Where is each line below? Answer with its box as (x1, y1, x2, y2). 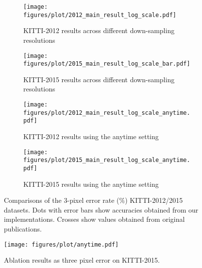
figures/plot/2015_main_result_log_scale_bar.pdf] (23, 60, 190, 68)
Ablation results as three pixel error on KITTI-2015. (4, 255, 160, 265)
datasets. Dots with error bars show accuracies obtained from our (4, 204, 199, 214)
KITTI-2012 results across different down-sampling (23, 25, 175, 36)
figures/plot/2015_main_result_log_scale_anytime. (23, 157, 190, 164)
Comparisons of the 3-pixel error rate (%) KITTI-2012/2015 (4, 195, 183, 205)
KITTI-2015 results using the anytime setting (23, 179, 159, 189)
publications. (4, 223, 42, 233)
